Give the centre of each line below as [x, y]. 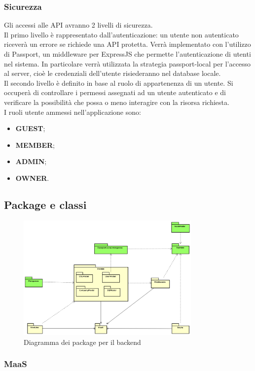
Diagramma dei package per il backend [82, 342]
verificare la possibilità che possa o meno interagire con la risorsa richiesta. [117, 102]
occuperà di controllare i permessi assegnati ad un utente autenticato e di [115, 92]
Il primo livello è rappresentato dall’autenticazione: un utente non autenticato [121, 34]
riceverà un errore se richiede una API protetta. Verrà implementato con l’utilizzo [127, 44]
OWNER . [32, 178]
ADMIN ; [31, 161]
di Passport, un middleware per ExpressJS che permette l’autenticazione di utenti [127, 54]
